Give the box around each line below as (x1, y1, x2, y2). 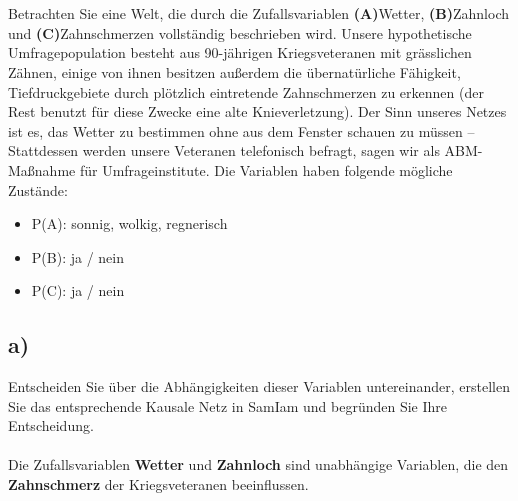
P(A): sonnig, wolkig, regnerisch (31, 213, 228, 234)
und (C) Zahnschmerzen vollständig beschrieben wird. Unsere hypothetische (8, 22, 472, 43)
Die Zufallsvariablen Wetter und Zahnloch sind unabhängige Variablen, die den (8, 454, 509, 475)
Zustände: (8, 179, 68, 200)
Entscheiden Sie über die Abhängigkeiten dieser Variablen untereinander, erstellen (8, 376, 510, 397)
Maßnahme (8, 159, 76, 180)
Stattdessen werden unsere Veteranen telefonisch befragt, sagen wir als (8, 140, 440, 161)
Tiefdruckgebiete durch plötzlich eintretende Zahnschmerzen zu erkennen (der (8, 81, 484, 102)
